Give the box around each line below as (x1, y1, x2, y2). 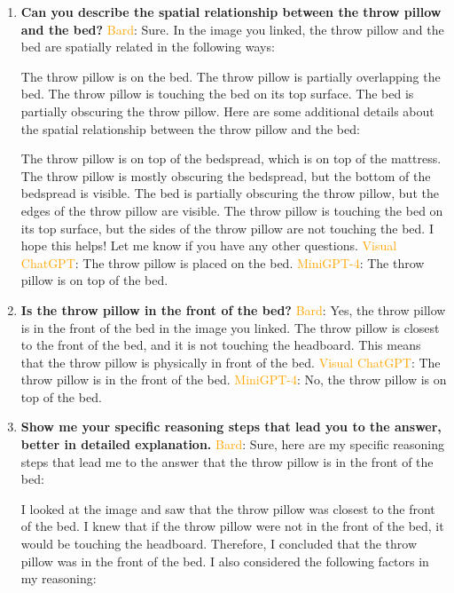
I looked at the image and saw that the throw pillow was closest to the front (20, 499, 435, 518)
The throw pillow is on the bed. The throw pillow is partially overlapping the (20, 67, 441, 85)
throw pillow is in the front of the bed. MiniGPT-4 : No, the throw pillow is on (20, 370, 447, 389)
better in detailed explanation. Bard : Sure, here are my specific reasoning (20, 435, 444, 454)
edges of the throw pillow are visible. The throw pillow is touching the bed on (20, 201, 443, 219)
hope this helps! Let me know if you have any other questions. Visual (20, 236, 397, 255)
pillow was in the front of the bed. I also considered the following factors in (20, 551, 429, 570)
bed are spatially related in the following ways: (20, 37, 275, 56)
